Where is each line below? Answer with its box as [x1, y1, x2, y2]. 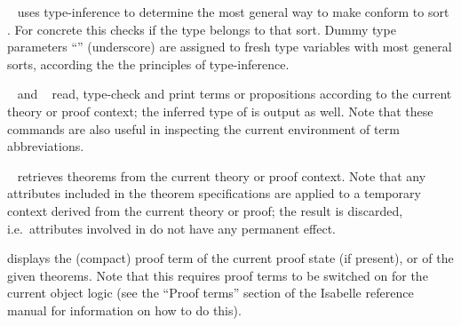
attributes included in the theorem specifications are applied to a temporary [7, 184, 421, 203]
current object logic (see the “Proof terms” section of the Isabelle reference [7, 283, 414, 302]
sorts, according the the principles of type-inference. [7, 54, 290, 73]
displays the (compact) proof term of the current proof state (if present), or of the [7, 249, 454, 267]
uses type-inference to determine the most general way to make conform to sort [17, 3, 449, 20]
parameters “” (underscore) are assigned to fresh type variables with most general [7, 37, 452, 56]
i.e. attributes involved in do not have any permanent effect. [7, 219, 336, 237]
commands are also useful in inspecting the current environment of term [7, 119, 400, 138]
